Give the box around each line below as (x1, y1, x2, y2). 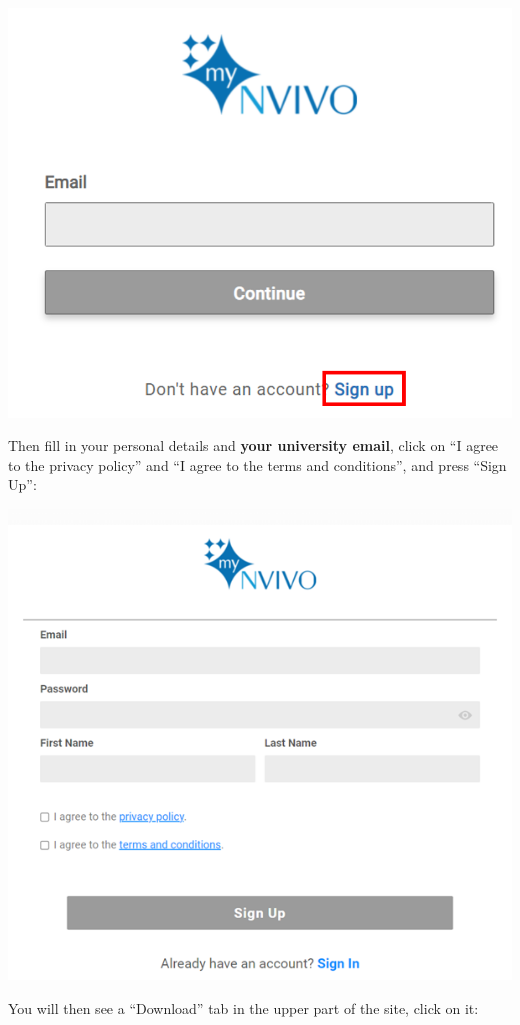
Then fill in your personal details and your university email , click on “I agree (8, 435, 499, 456)
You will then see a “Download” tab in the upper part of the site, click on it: (8, 997, 479, 1018)
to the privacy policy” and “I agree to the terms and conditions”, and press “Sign (8, 454, 507, 475)
